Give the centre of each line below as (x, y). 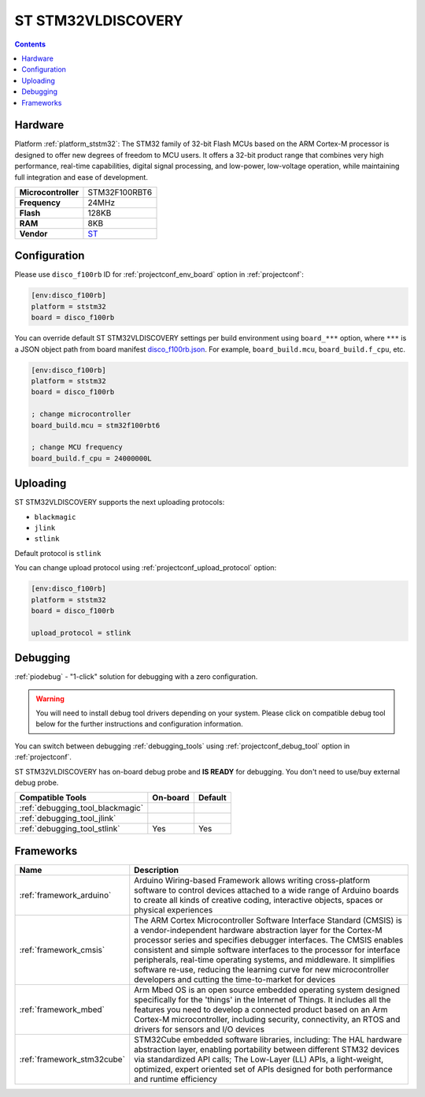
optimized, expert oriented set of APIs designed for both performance (263, 1069)
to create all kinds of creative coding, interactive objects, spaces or (259, 900)
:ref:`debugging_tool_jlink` (68, 819)
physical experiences (174, 909)
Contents (30, 44)
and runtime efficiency (176, 1079)
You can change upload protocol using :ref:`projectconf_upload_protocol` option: (146, 568)
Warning (50, 699)
